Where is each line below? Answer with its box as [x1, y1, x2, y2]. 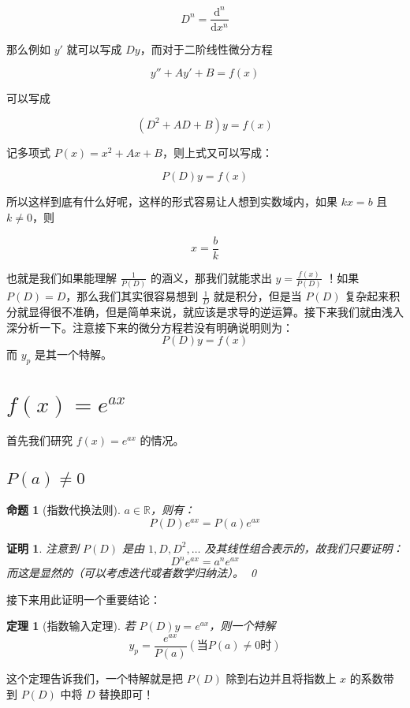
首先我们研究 [6, 431, 73, 448]
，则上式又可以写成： [162, 143, 273, 160]
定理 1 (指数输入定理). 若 [6, 617, 136, 634]
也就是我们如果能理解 [6, 269, 117, 285]
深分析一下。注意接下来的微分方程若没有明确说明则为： [6, 319, 293, 335]
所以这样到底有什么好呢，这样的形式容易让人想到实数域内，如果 [6, 193, 337, 210]
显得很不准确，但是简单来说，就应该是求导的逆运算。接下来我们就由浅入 [28, 304, 404, 320]
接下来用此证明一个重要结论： [6, 591, 161, 607]
